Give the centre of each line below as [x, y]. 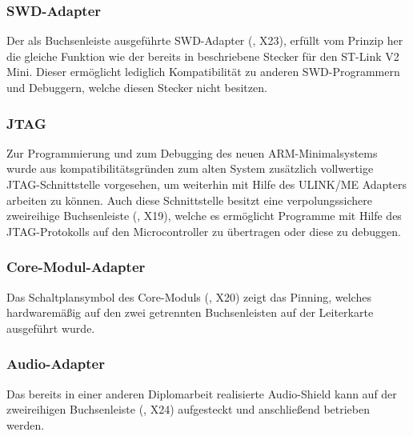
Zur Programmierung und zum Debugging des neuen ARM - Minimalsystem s [192, 152]
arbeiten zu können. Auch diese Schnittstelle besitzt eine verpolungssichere [190, 200]
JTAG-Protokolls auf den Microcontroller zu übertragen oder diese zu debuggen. [204, 231]
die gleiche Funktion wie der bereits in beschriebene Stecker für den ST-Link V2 [203, 56]
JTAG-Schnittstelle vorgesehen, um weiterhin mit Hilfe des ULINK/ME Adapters [207, 184]
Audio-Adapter [56, 364]
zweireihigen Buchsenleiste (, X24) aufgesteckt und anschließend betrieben [188, 409]
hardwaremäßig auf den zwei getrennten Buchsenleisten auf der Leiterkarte [190, 312]
